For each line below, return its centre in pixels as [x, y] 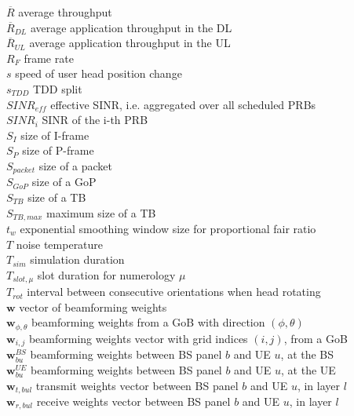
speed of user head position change [99, 73]
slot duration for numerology [106, 274]
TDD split [58, 88]
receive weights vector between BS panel [133, 401]
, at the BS [307, 354]
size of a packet [76, 165]
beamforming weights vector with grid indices [138, 338]
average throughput [65, 12]
